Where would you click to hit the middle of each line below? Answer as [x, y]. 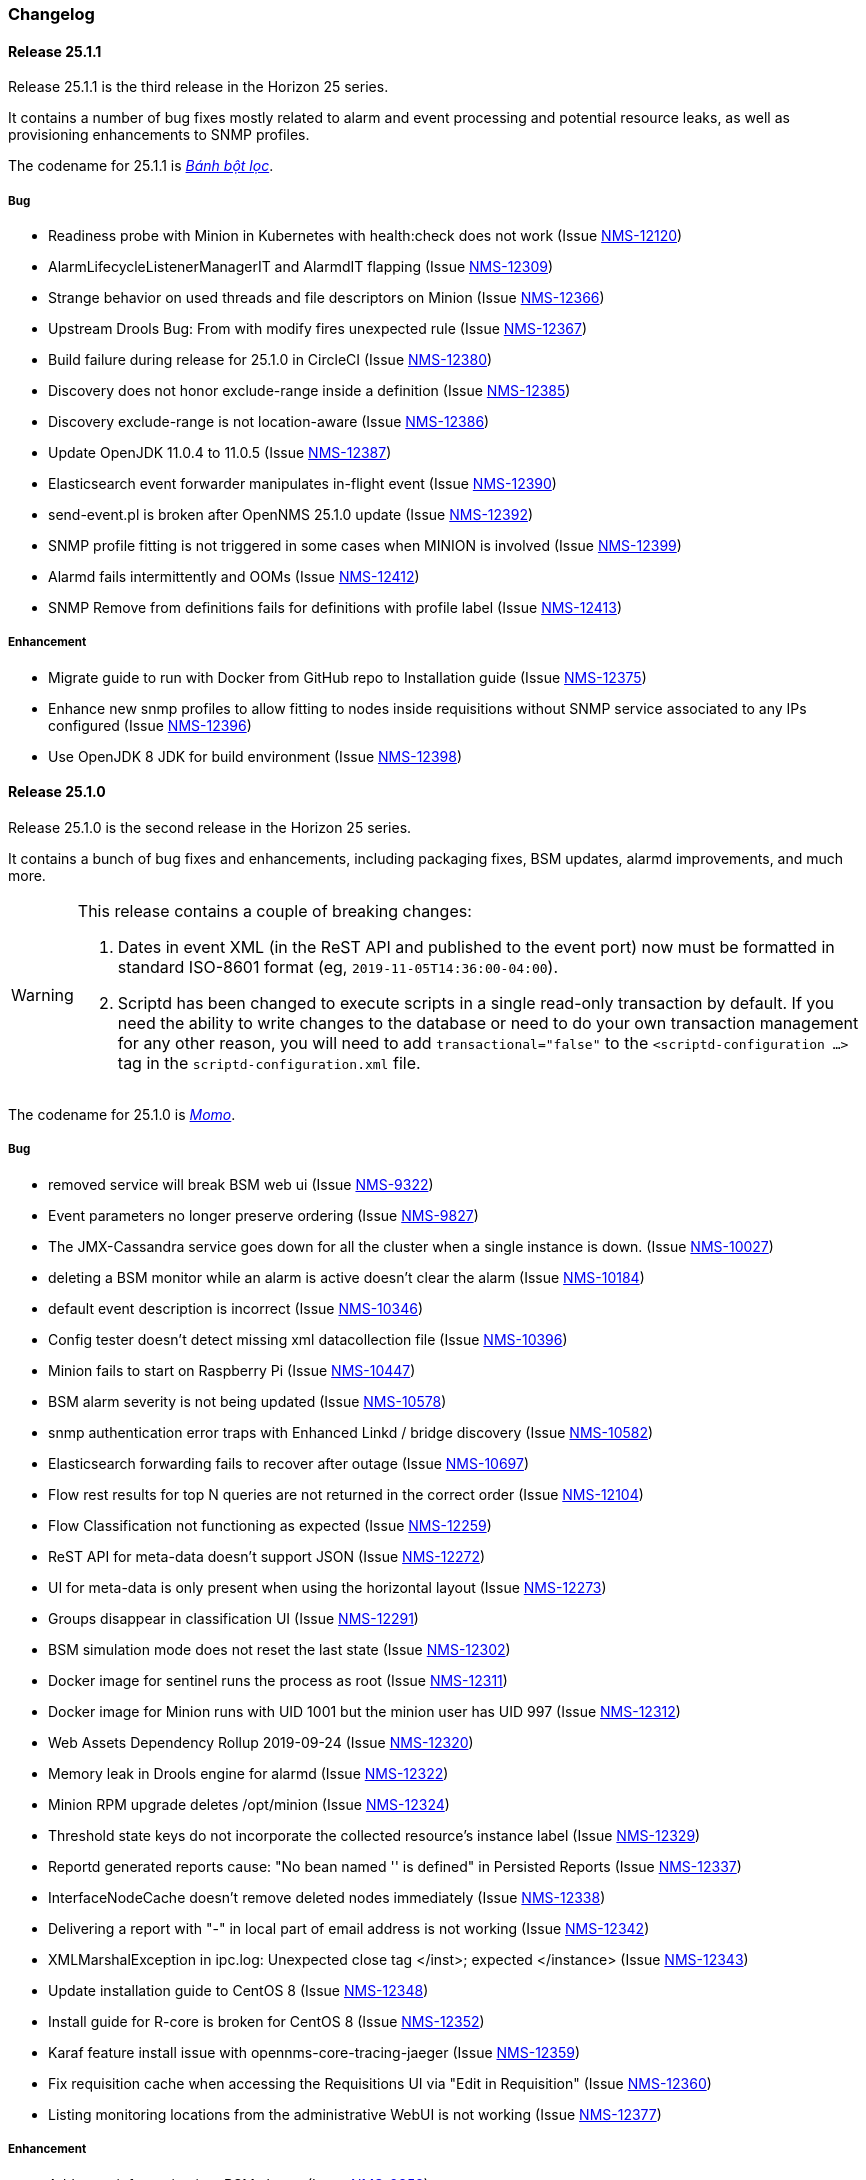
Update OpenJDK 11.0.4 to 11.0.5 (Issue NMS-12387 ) [220, 452]
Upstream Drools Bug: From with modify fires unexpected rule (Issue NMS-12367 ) [318, 328]
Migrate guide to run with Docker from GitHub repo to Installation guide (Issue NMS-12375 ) [347, 677]
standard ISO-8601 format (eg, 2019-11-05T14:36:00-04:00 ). [338, 967]
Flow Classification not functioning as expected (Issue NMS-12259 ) [270, 1525]
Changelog [51, 14]
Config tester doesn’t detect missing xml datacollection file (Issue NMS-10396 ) [308, 1339]
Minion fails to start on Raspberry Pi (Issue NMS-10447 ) [232, 1370]
